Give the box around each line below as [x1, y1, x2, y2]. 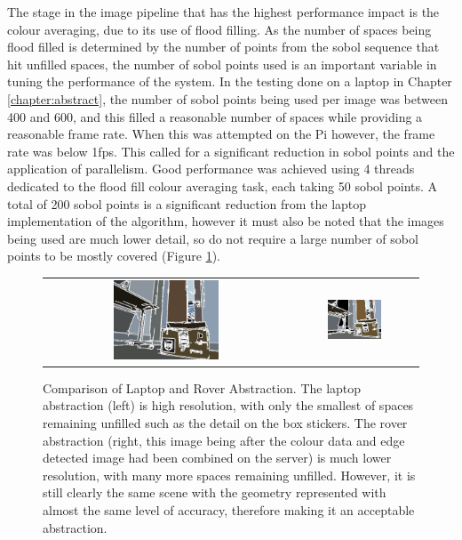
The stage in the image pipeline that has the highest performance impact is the [7, 3, 440, 20]
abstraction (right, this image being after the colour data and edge [43, 431, 405, 449]
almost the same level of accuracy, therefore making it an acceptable [43, 501, 415, 519]
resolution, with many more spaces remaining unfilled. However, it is [43, 465, 416, 484]
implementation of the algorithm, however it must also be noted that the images [7, 212, 444, 230]
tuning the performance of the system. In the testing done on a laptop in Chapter [7, 72, 452, 91]
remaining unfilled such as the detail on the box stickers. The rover [43, 414, 408, 432]
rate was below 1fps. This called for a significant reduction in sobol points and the [7, 141, 455, 160]
